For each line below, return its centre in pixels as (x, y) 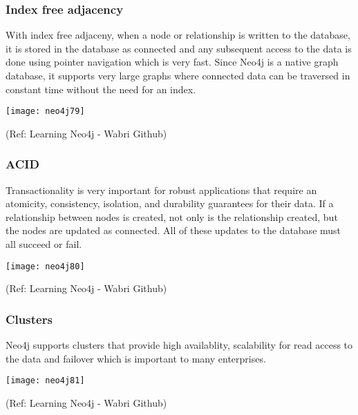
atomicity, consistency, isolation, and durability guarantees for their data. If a (170, 203)
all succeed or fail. (44, 244)
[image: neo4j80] (45, 266)
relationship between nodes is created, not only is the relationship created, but (172, 216)
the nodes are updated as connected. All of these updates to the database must (173, 230)
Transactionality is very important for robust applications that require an (161, 190)
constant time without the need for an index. (101, 89)
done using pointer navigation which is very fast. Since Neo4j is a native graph (172, 62)
